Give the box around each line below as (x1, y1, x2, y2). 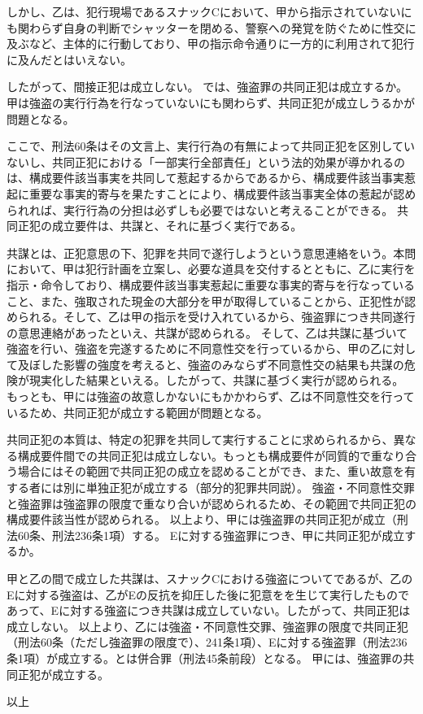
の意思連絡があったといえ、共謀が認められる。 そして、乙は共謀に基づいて (7, 324, 408, 341)
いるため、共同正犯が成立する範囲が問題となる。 (7, 403, 268, 420)
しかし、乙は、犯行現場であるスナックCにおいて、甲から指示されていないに (7, 3, 412, 20)
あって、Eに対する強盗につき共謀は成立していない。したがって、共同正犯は (7, 602, 411, 619)
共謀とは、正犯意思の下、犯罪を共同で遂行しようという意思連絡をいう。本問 (7, 244, 416, 261)
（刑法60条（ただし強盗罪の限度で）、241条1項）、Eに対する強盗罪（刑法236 (7, 633, 408, 651)
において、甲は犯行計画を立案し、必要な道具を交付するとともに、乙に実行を (7, 260, 416, 277)
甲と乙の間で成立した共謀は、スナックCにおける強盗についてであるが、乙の (7, 570, 413, 586)
